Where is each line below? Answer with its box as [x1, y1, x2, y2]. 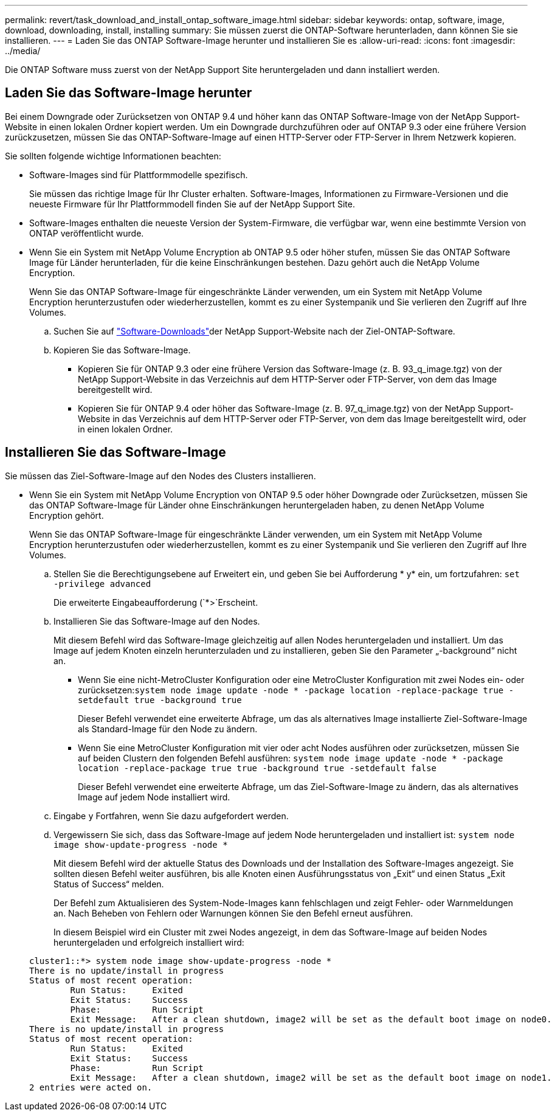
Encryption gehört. [29, 510, 104, 521]
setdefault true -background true [78, 695, 242, 705]
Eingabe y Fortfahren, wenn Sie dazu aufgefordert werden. [53, 810, 289, 821]
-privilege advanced [53, 578, 151, 589]
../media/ [5, 46, 41, 56]
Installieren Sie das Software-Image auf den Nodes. [53, 615, 260, 626]
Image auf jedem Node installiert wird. [78, 791, 230, 802]
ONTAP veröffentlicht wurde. [29, 227, 144, 238]
